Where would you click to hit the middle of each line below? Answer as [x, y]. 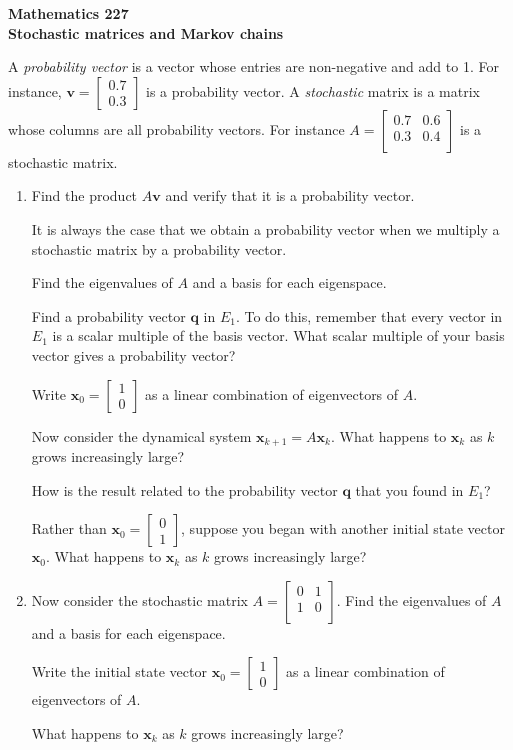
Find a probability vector [108, 315]
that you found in [409, 489]
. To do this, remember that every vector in [369, 315]
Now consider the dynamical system [141, 435]
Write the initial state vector [119, 671]
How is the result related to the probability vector [184, 489]
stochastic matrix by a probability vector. [159, 248]
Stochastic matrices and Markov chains [146, 32]
